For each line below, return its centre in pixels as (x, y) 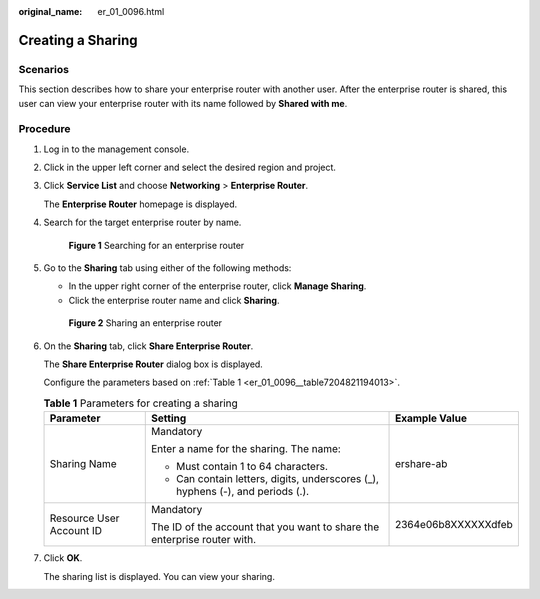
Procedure (44, 129)
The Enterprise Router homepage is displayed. (140, 204)
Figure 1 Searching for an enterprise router (156, 245)
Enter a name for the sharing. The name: (246, 449)
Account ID (76, 531)
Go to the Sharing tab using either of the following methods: (167, 268)
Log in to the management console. (116, 149)
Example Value (431, 418)
